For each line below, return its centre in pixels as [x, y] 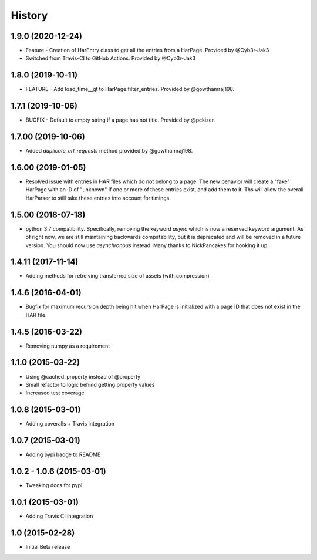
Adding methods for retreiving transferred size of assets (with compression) [117, 276]
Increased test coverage [55, 393]
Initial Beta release [48, 546]
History [29, 15]
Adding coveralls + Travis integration [70, 424]
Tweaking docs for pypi [54, 485]
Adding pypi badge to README [63, 454]
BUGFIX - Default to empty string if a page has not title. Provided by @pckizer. [120, 120]
